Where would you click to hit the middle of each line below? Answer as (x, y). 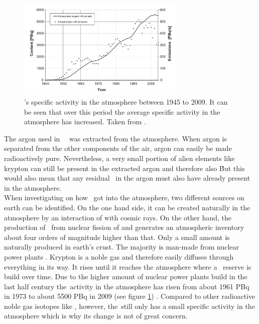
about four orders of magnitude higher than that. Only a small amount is (117, 237)
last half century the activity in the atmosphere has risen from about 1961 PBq (127, 286)
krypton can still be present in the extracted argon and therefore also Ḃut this (124, 168)
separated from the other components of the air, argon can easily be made (118, 148)
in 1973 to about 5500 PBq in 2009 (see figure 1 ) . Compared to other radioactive (130, 296)
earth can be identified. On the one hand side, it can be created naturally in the (127, 207)
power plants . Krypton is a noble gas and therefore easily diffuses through (119, 256)
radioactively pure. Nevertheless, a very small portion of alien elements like (119, 158)
